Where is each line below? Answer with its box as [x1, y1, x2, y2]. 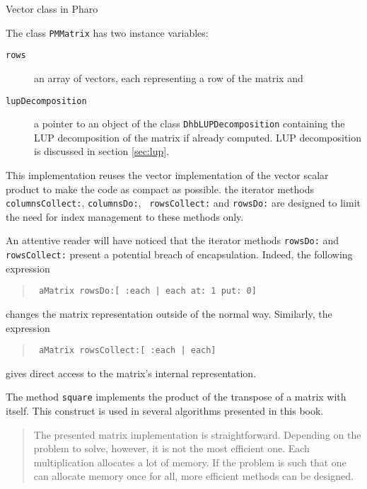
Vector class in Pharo [6, 1, 98, 16]
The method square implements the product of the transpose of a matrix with [6, 389, 346, 404]
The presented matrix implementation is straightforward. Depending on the [33, 427, 361, 442]
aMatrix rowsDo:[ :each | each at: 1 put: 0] [38, 286, 257, 297]
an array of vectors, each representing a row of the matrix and [34, 70, 303, 85]
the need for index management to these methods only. [6, 209, 244, 224]
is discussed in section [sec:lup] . [34, 144, 170, 159]
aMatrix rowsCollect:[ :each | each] [38, 345, 216, 356]
